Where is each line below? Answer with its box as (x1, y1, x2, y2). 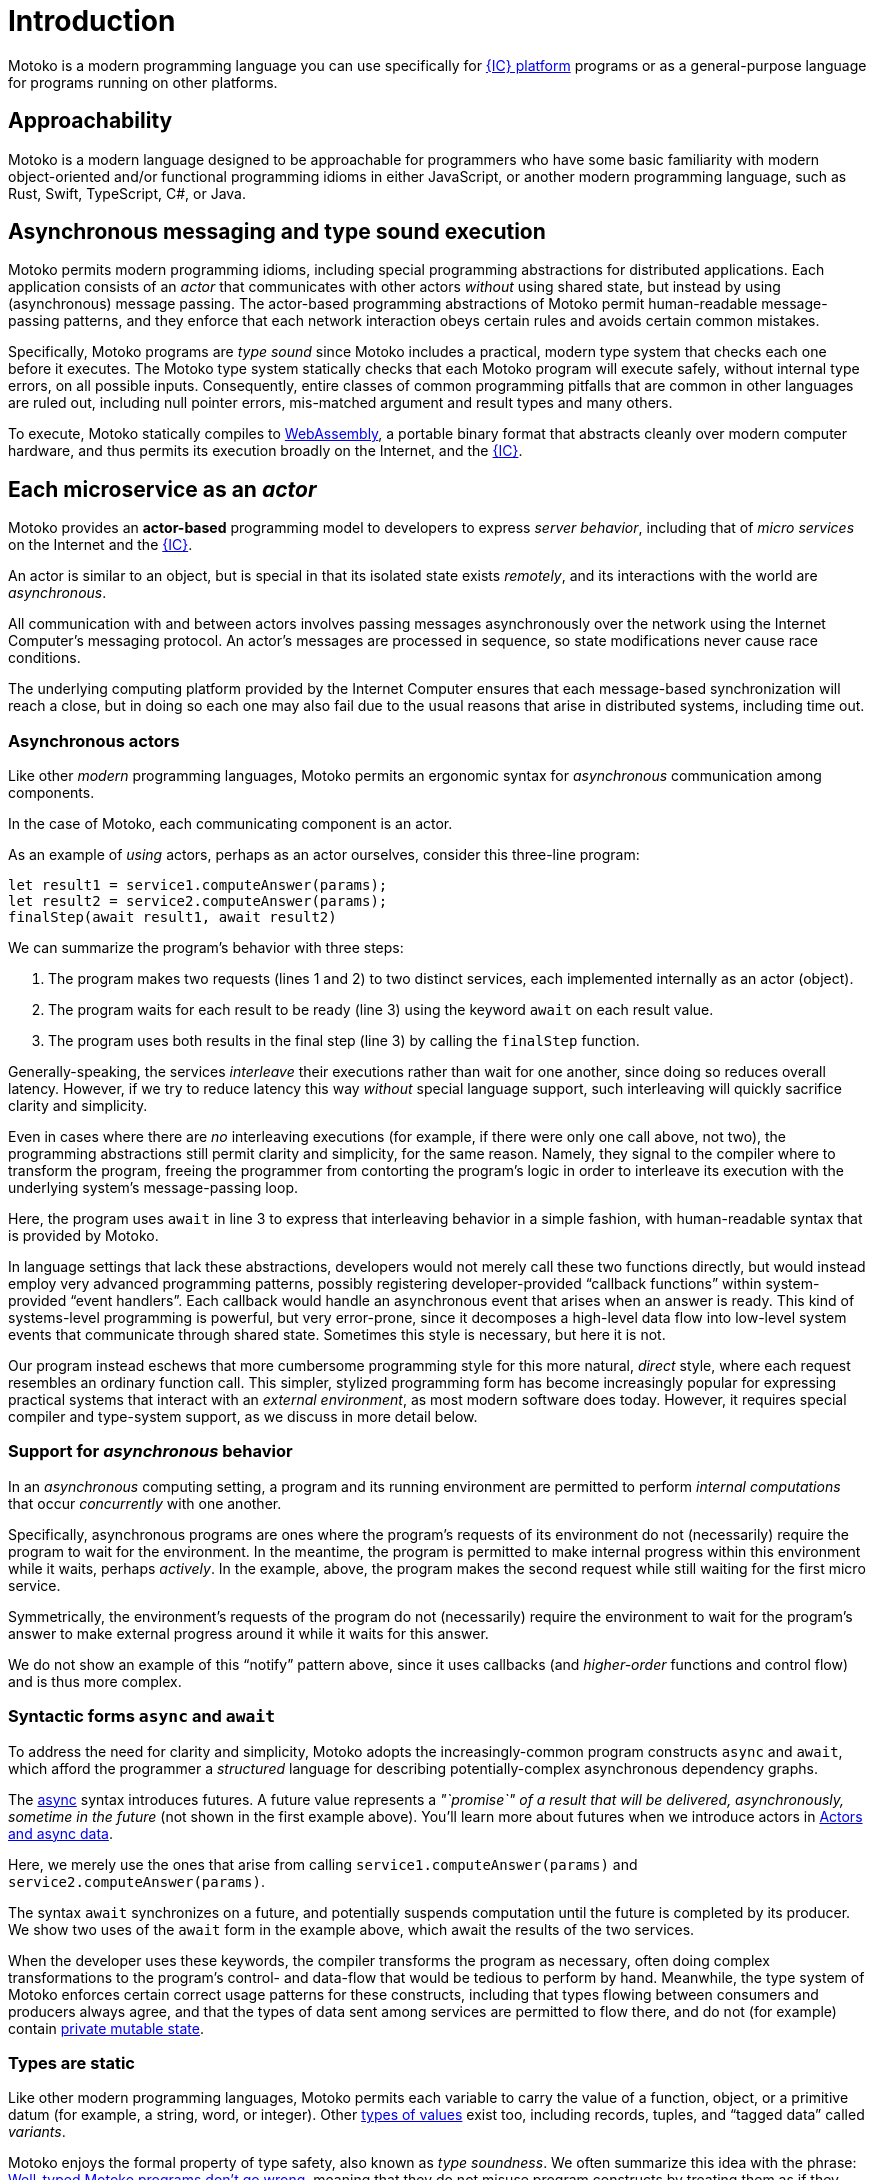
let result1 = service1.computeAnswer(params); (8, 877, 388, 894)
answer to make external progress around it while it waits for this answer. (8, 1624, 489, 1642)
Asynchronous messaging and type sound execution (8, 219, 546, 245)
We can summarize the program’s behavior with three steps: (8, 939, 404, 957)
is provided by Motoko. (8, 1227, 159, 1245)
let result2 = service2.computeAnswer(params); (8, 893, 388, 910)
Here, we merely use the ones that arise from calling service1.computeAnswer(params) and (8, 1855, 638, 1873)
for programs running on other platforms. (8, 73, 278, 91)
